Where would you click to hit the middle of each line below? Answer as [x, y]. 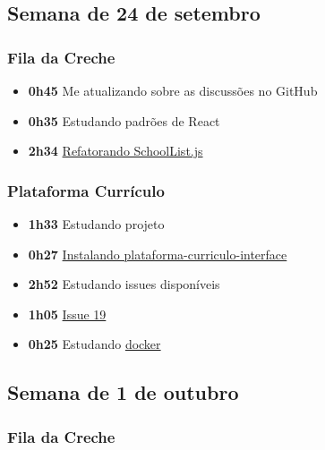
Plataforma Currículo [86, 190]
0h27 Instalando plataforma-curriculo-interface [158, 254]
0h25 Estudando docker [94, 344]
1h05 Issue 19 [67, 314]
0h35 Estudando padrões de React [124, 120]
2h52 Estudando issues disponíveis [124, 284]
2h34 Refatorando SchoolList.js [115, 151]
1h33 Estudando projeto [96, 224]
